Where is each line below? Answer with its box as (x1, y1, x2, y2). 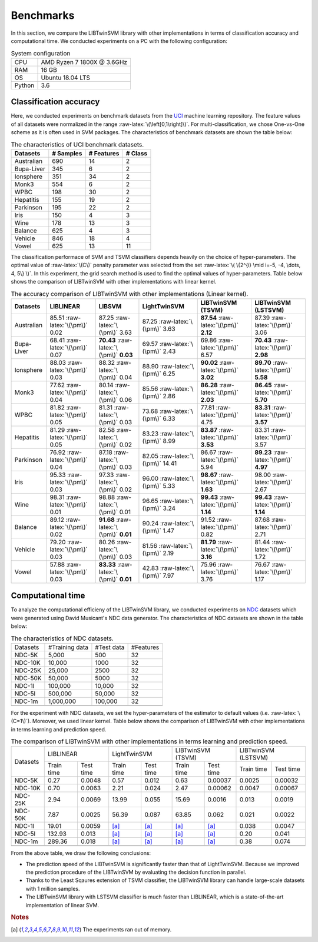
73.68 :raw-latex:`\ (142, 407, 194, 415)
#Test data (95, 643, 125, 651)
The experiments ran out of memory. (82, 926, 172, 933)
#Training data (48, 643, 88, 651)
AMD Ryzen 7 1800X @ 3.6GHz (41, 58, 128, 66)
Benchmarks (11, 9, 75, 22)
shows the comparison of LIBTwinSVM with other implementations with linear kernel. (11, 278, 217, 285)
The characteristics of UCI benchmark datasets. (11, 140, 144, 148)
